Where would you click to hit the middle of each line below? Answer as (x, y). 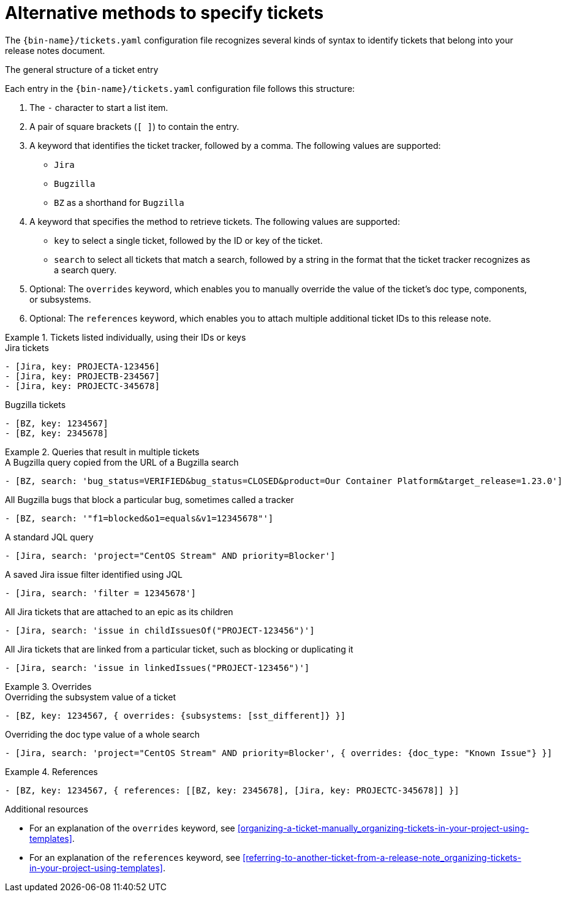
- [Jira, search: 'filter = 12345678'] (100, 593)
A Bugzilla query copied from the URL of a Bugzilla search (122, 462)
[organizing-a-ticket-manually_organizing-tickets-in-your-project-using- (383, 828)
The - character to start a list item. (99, 107)
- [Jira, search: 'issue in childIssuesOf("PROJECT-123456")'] (160, 630)
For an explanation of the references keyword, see (135, 857)
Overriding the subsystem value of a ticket (90, 697)
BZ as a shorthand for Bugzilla (119, 202)
